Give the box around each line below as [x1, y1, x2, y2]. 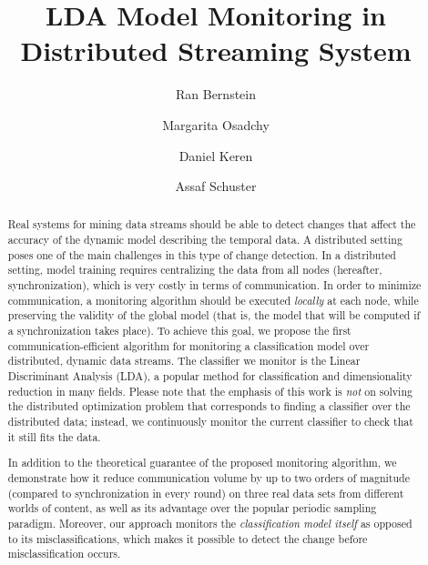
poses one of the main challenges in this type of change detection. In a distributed [7, 247, 396, 262]
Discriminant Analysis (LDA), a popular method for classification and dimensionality [7, 368, 413, 384]
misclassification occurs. [7, 546, 121, 561]
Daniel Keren [178, 146, 253, 165]
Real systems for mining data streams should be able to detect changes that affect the [7, 217, 416, 232]
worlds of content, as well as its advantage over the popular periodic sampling [7, 500, 377, 516]
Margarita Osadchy [162, 115, 270, 134]
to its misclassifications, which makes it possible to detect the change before [7, 530, 368, 546]
